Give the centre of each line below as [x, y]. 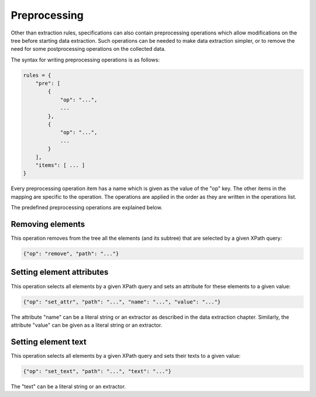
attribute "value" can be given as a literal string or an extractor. [87, 325]
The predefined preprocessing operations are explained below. [87, 208]
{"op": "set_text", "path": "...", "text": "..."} [97, 371]
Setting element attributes [60, 272]
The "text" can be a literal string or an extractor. [68, 386]
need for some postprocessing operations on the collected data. [88, 49]
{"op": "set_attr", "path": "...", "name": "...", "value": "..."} [122, 302]
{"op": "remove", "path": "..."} [71, 254]
